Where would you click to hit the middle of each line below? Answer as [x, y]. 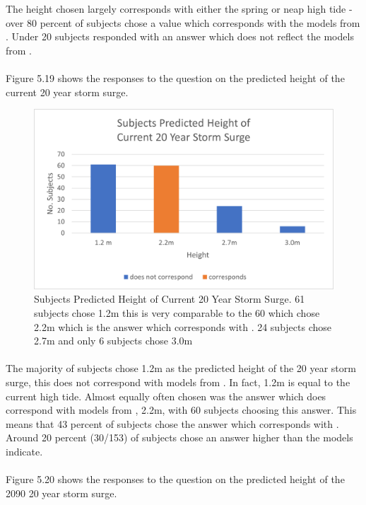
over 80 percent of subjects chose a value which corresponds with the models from [183, 22]
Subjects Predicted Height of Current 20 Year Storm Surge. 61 [170, 299]
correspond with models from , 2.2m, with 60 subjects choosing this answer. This [181, 410]
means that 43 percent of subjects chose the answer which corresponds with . [172, 423]
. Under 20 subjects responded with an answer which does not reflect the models [180, 36]
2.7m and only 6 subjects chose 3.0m [113, 341]
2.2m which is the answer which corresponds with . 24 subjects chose [183, 326]
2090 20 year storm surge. [61, 493]
